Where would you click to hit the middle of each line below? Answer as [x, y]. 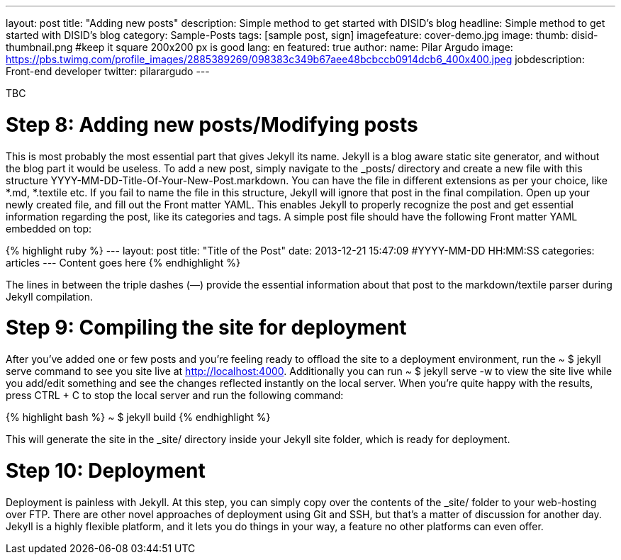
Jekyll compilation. [50, 296]
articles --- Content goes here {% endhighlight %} [123, 262]
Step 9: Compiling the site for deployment [206, 328]
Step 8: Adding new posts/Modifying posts [212, 124]
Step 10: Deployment [106, 470]
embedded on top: [49, 228]
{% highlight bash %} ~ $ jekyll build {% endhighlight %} [138, 417]
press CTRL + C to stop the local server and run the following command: [175, 395]
